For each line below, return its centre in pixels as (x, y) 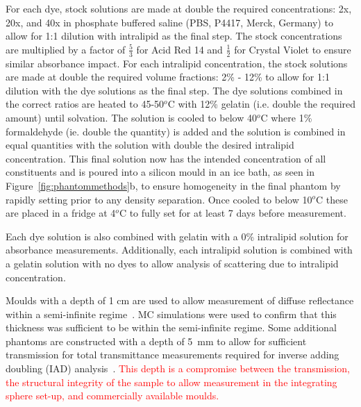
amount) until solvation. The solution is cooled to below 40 (131, 117)
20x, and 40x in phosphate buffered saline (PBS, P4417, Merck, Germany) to (169, 22)
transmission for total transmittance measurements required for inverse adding (173, 355)
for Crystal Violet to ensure (293, 49)
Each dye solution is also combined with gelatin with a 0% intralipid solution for (177, 236)
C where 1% (286, 117)
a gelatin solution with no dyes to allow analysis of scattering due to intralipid (172, 263)
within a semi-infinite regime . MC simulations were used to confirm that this (171, 314)
